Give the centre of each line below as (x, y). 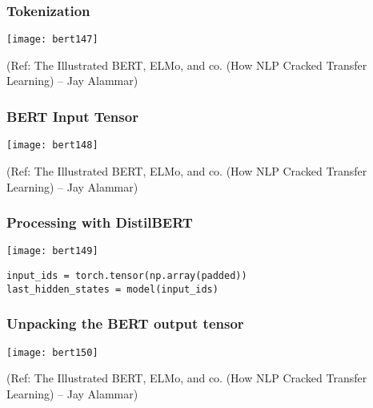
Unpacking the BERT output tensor (125, 323)
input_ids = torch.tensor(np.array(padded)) (127, 276)
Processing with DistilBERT (100, 222)
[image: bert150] (52, 352)
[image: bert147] (52, 40)
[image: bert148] (52, 145)
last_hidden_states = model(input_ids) (112, 289)
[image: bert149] (52, 251)
